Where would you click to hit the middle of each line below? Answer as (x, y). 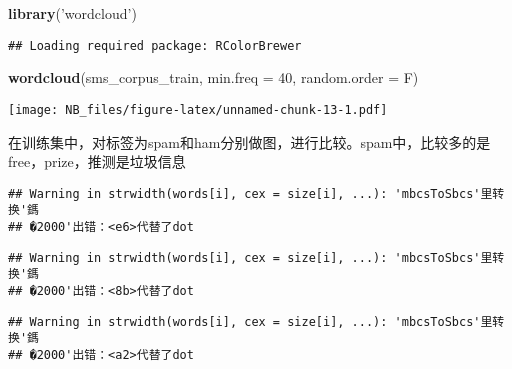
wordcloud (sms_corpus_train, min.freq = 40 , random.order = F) (213, 77)
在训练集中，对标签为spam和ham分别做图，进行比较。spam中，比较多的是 (249, 141)
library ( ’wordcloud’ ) (72, 13)
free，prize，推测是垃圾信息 (97, 161)
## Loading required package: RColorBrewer (155, 45)
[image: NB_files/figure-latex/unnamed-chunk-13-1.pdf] (198, 109)
